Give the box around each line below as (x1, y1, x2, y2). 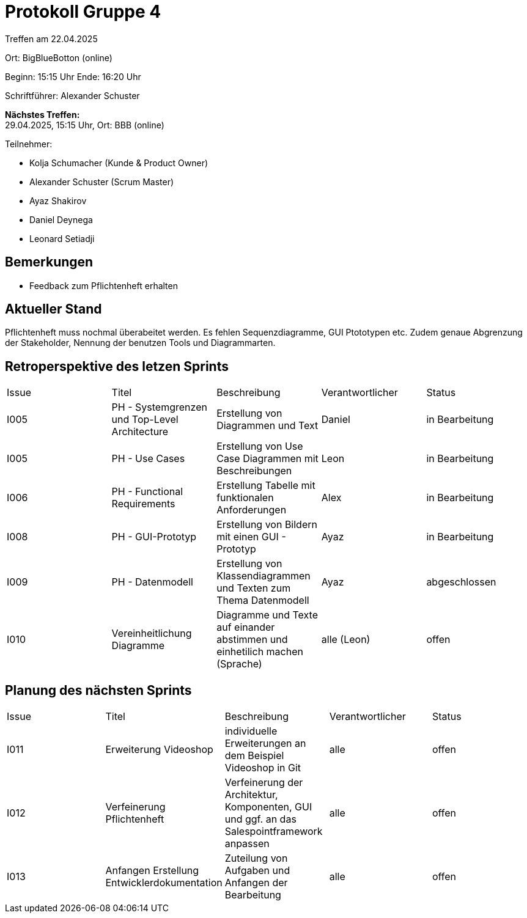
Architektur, (224, 788, 278, 801)
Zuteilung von (224, 852, 288, 865)
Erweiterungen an (224, 737, 306, 750)
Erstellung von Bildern (216, 518, 317, 531)
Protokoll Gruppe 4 (5, 1, 161, 22)
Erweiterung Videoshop (105, 743, 213, 756)
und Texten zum (216, 582, 291, 595)
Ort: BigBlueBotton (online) (5, 52, 112, 63)
